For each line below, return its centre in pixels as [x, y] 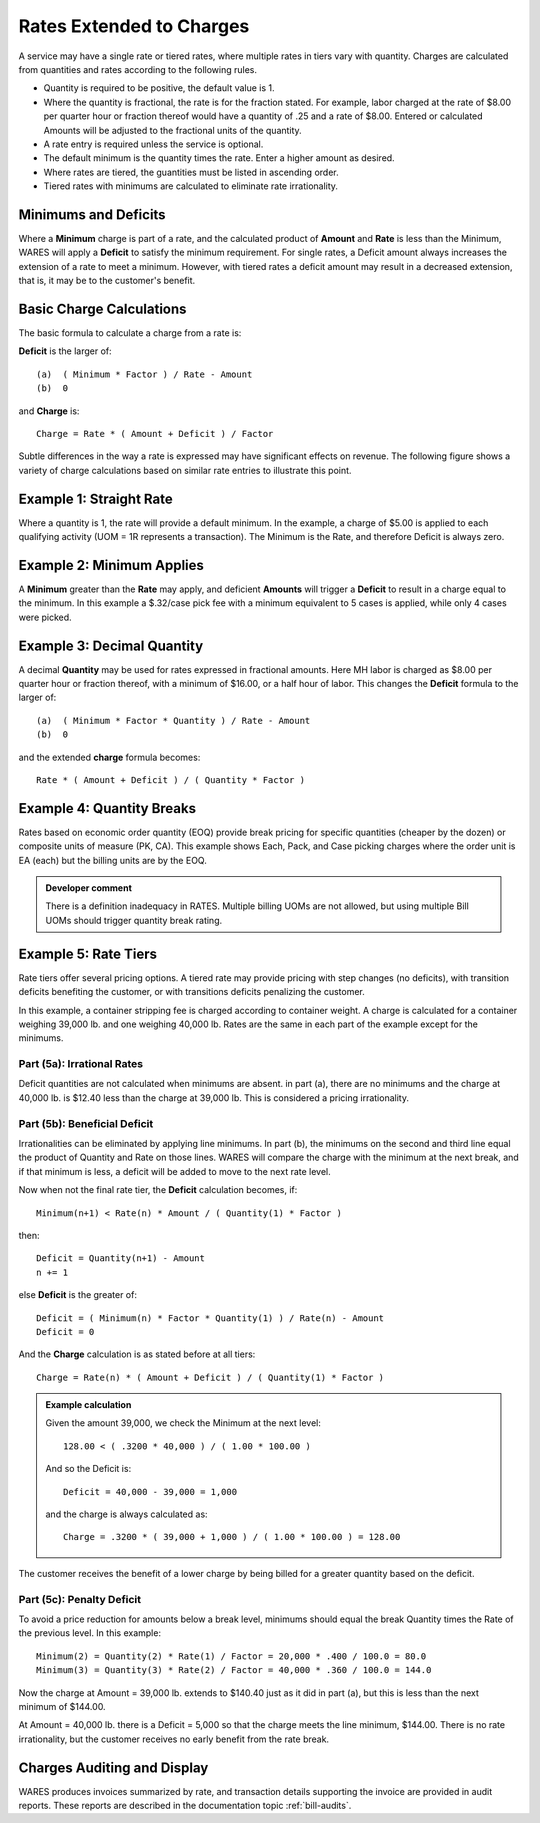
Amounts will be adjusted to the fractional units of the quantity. [172, 130]
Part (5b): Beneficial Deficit [86, 1123]
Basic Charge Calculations [102, 308]
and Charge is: [49, 411]
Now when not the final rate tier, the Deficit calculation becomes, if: [158, 1190]
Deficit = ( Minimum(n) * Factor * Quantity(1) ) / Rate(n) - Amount [210, 1318]
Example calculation [88, 1405]
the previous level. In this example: [90, 1633]
